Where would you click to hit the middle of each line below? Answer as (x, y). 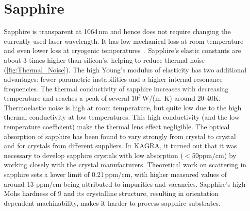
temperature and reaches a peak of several (67, 98)
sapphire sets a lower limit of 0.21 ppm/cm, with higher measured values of (116, 174)
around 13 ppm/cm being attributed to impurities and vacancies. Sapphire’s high (125, 184)
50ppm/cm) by (214, 155)
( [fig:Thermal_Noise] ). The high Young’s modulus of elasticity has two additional (125, 69)
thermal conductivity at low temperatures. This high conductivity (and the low (122, 117)
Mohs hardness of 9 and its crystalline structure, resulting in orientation (111, 193)
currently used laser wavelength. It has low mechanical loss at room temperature (124, 41)
